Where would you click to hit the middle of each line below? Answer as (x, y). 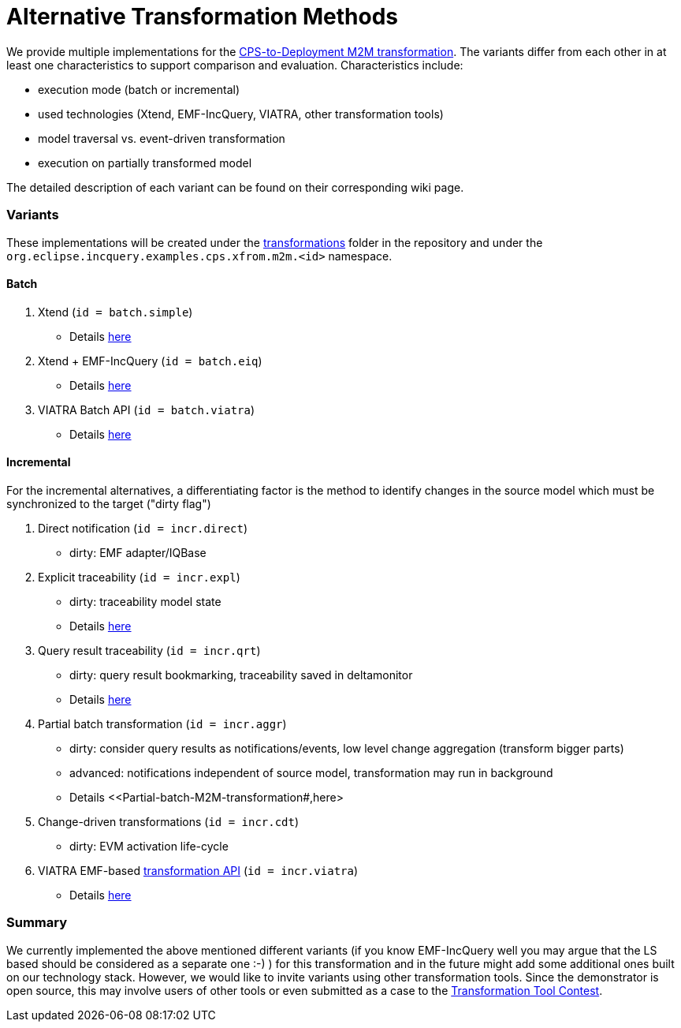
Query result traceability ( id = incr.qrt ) (149, 650)
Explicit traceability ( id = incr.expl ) (139, 577)
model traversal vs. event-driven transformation (162, 138)
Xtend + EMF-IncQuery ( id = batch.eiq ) (150, 361)
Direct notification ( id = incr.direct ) (143, 528)
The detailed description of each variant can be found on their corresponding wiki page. (235, 187)
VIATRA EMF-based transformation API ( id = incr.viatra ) (198, 870)
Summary (37, 923)
